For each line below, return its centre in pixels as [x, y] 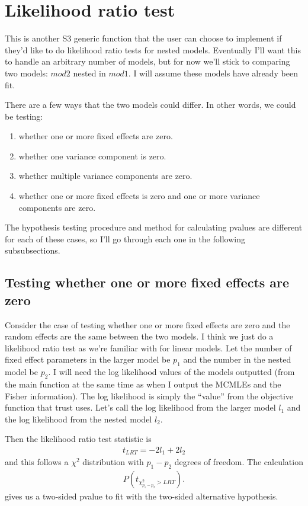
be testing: [24, 116]
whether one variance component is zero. [92, 156]
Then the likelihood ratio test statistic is [78, 439]
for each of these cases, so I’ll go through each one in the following [125, 238]
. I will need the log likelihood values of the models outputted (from [171, 372]
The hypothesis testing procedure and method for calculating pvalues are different [154, 227]
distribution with [113, 462]
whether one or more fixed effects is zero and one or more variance [139, 196]
